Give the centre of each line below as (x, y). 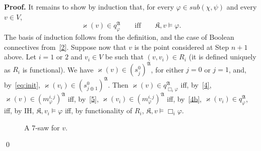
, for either (167, 69)
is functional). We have (58, 69)
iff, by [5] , (83, 98)
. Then (118, 84)
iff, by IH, (19, 110)
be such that (124, 57)
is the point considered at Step (182, 47)
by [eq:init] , (22, 84)
